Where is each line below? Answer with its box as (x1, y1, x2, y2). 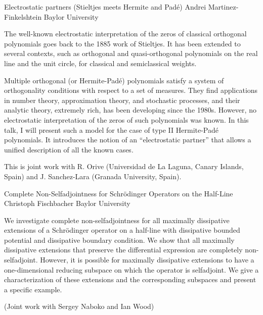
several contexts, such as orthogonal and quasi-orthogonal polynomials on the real (4, 48, 258, 59)
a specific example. (4, 284, 62, 294)
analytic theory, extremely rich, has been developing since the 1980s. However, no (4, 104, 256, 115)
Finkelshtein (4, 11, 42, 22)
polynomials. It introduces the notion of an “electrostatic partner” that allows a (4, 134, 251, 145)
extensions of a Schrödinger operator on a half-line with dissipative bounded (4, 225, 240, 235)
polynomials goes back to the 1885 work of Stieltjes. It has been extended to (4, 38, 241, 48)
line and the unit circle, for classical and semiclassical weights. (4, 58, 197, 68)
